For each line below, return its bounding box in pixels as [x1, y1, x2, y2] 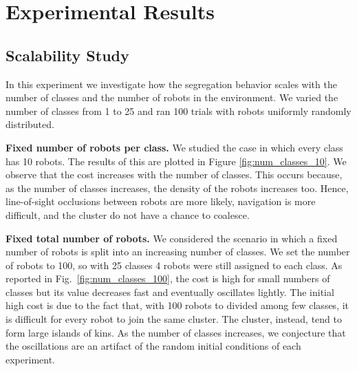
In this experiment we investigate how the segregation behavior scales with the [6, 76, 337, 91]
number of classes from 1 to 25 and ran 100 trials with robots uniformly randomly [6, 103, 351, 118]
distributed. [6, 117, 54, 131]
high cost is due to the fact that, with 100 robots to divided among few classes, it [6, 298, 349, 312]
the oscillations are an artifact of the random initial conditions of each [6, 339, 301, 353]
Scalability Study [6, 44, 129, 65]
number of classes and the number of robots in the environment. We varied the [6, 90, 338, 105]
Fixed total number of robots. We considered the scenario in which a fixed [6, 231, 338, 245]
